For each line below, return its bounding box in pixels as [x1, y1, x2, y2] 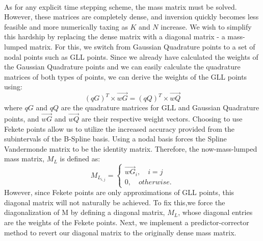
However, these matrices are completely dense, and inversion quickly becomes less [4, 11, 259, 22]
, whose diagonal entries [178, 207, 253, 218]
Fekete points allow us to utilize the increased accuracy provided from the [4, 123, 235, 134]
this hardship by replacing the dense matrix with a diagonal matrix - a [4, 31, 225, 42]
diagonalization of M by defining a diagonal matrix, [4, 207, 165, 218]
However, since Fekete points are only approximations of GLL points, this [4, 187, 234, 198]
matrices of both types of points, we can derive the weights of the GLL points [4, 71, 247, 82]
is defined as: [60, 153, 100, 164]
